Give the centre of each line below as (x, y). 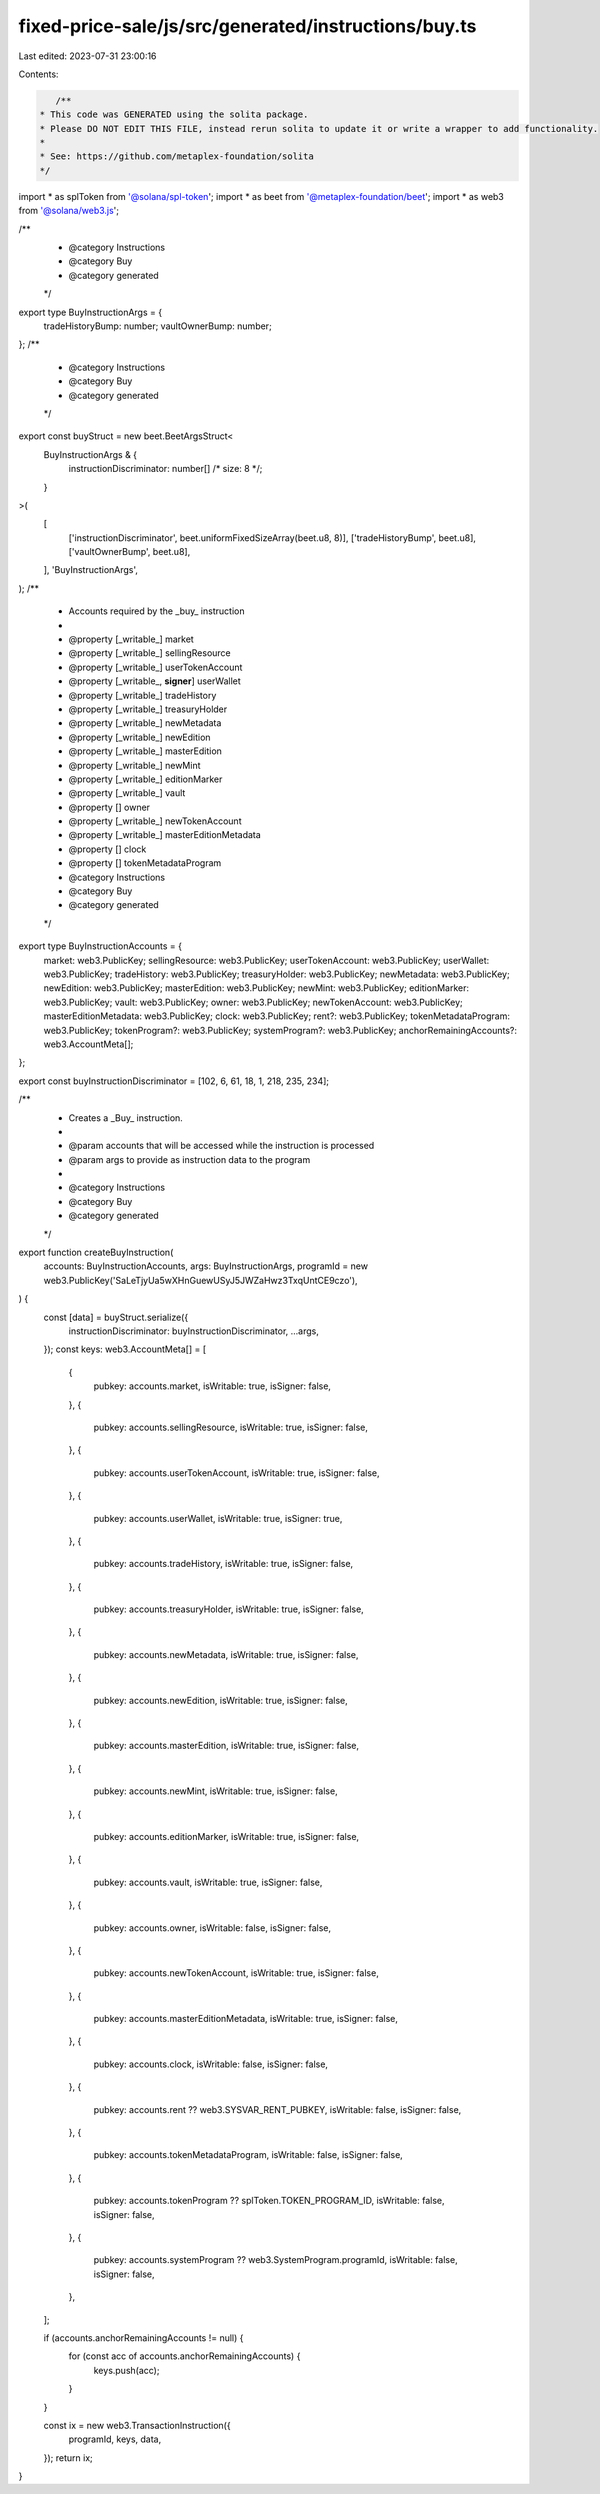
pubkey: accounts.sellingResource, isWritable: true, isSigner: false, (231, 1427)
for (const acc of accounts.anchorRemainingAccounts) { (184, 2356)
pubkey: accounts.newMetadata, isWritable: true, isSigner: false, (226, 1654)
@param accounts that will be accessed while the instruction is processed (221, 1146)
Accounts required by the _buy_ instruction (156, 611)
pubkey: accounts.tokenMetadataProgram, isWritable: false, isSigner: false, (248, 2155)
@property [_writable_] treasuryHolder (148, 709)
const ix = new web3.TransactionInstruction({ (137, 2425)
